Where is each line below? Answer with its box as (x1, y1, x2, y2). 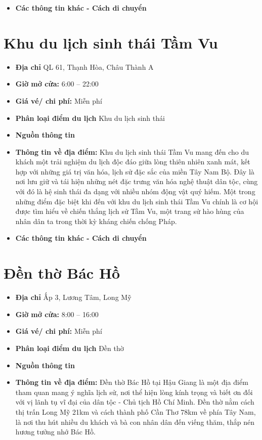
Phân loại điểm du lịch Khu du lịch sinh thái (15, 112, 165, 123)
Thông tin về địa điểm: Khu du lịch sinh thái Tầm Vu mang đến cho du (15, 146, 249, 157)
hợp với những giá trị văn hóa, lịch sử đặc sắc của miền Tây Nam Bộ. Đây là (15, 166, 254, 177)
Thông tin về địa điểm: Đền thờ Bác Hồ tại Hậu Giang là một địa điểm (15, 377, 248, 387)
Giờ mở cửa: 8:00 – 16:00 (15, 309, 99, 319)
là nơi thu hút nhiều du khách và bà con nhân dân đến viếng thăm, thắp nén (15, 416, 254, 427)
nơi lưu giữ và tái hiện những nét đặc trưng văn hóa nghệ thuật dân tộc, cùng (15, 176, 258, 187)
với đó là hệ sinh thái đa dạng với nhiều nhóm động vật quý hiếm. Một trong (15, 186, 255, 197)
